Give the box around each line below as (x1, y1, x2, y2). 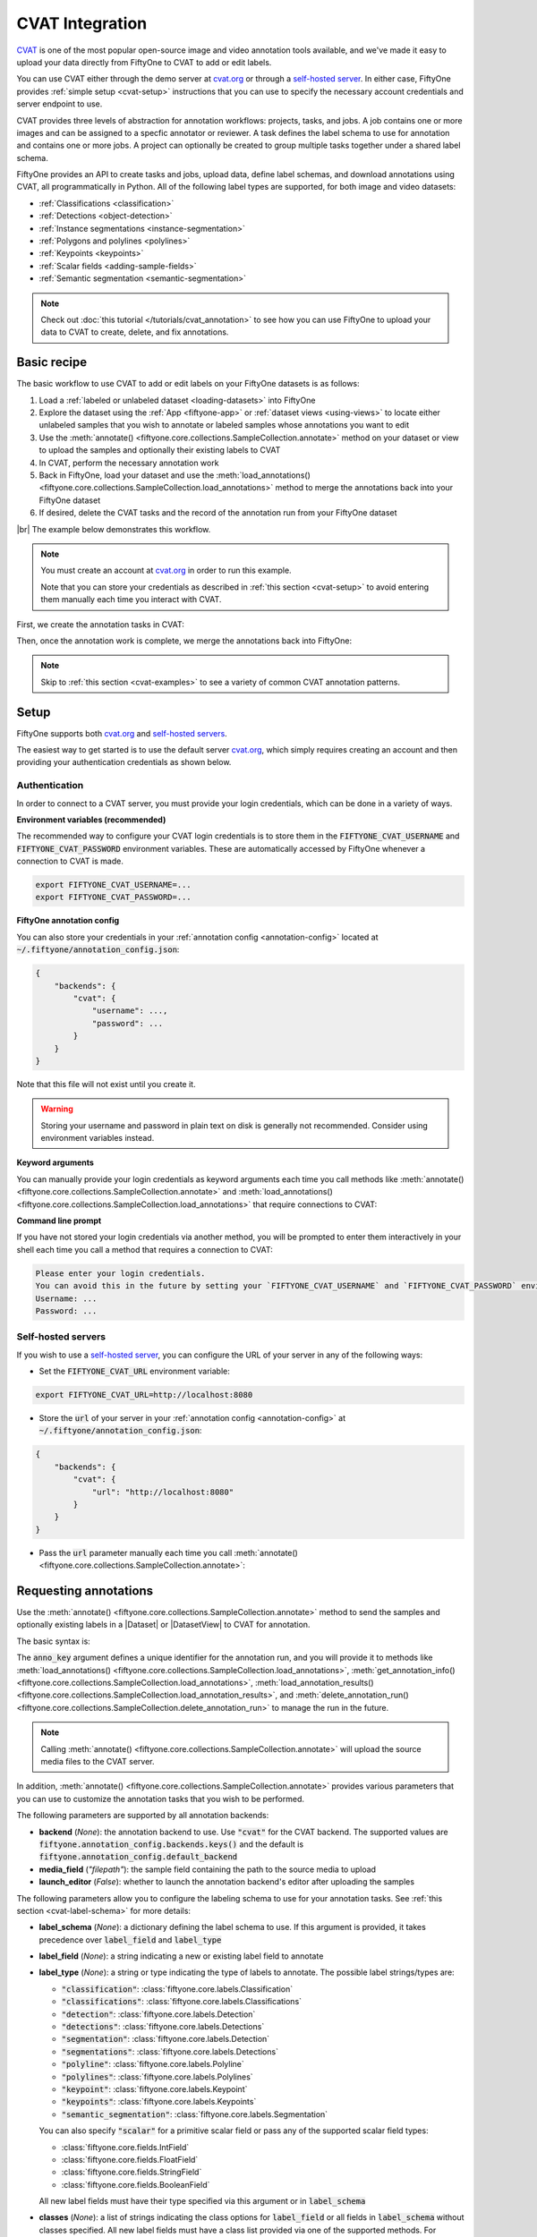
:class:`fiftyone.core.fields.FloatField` (61, 2154, 199, 2165)
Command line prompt (16, 1215, 102, 1226)
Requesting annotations (16, 1583, 154, 1598)
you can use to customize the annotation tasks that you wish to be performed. (16, 1793, 304, 1804)
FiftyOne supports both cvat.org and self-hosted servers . (16, 727, 227, 738)
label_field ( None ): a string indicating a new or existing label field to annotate (38, 1951, 324, 1961)
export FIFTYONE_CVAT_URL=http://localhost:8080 (35, 1390, 253, 1400)
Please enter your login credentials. (35, 1268, 206, 1279)
